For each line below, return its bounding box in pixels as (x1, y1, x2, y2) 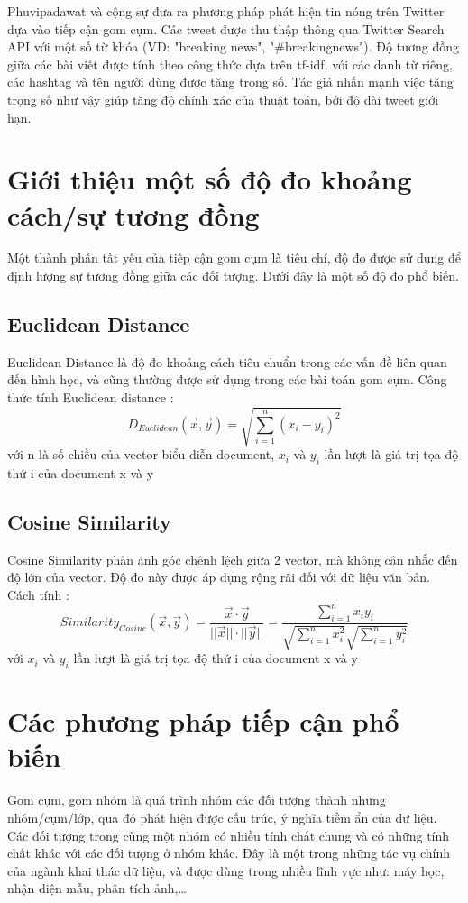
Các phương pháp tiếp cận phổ (7, 703, 399, 740)
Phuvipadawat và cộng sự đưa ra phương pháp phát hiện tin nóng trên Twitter (7, 2, 445, 20)
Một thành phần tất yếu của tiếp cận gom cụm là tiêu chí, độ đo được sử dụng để (7, 248, 461, 267)
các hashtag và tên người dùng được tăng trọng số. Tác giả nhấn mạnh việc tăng (7, 72, 454, 91)
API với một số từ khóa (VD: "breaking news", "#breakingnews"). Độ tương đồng (7, 37, 459, 56)
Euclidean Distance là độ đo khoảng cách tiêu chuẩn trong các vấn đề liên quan (7, 352, 447, 371)
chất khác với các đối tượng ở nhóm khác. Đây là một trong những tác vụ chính (7, 843, 451, 862)
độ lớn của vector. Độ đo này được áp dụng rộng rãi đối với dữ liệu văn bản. (7, 567, 430, 586)
